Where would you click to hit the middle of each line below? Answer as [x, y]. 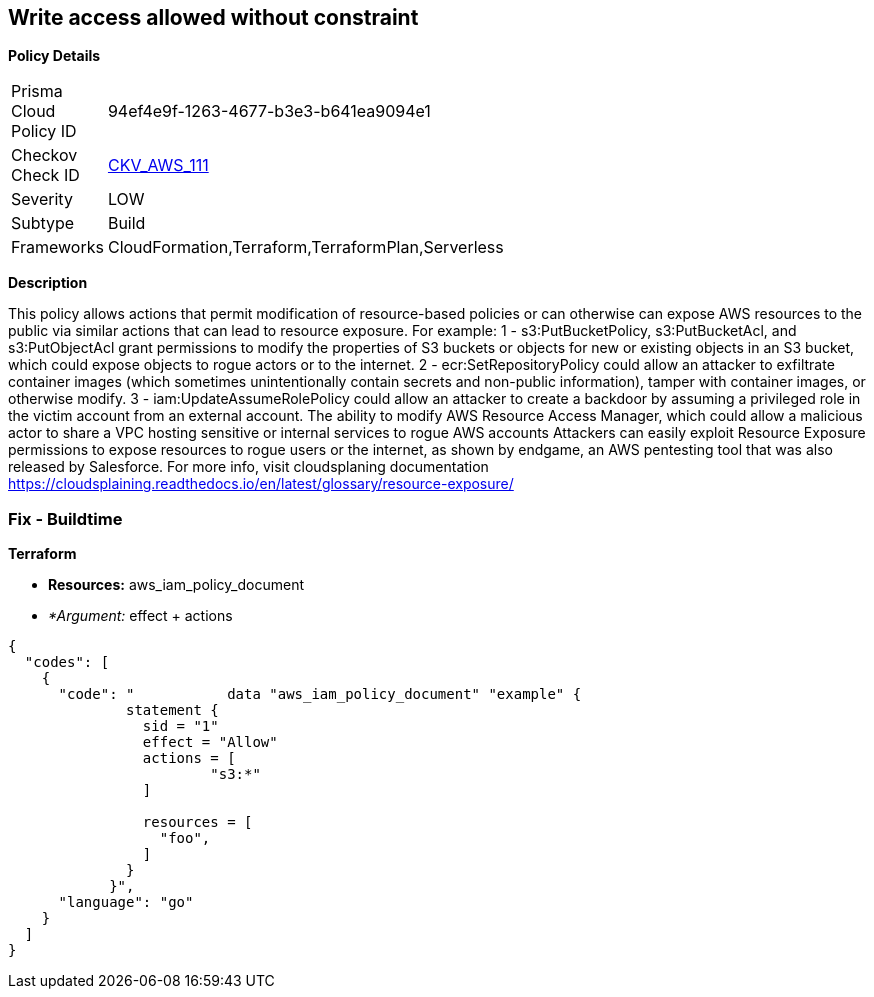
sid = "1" [180, 726]
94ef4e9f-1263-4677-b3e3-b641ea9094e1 [269, 111]
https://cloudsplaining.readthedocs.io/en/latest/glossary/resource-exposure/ [261, 484]
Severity [42, 199]
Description [48, 283]
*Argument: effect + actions [140, 616]
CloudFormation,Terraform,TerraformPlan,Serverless [305, 247]
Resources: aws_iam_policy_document [176, 585]
